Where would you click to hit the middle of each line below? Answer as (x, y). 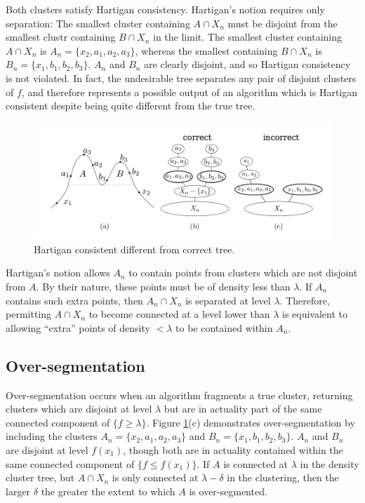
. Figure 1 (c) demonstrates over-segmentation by (251, 422)
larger (18, 491)
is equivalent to (315, 314)
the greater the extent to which (108, 491)
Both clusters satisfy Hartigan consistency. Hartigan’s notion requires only (165, 9)
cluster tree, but (40, 477)
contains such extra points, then (74, 300)
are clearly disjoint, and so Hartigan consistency (247, 64)
